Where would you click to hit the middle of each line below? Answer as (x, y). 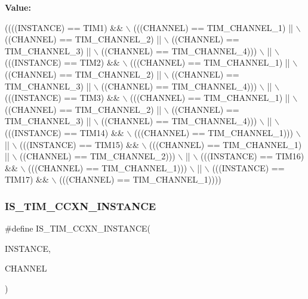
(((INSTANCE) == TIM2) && (62, 62)
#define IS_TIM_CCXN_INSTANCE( (78, 228)
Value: (18, 7)
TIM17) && (27, 179)
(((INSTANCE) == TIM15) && (79, 144)
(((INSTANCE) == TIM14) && (64, 132)
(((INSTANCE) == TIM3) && (62, 98)
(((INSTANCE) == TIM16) (252, 156)
